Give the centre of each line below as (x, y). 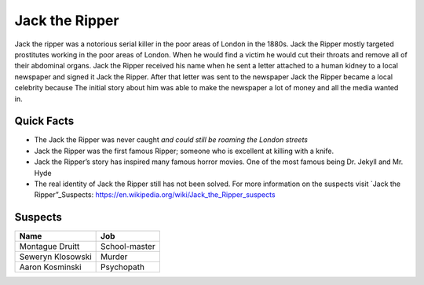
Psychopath (123, 267)
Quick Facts (44, 121)
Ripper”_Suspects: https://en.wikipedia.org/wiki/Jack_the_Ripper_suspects (155, 195)
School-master (128, 247)
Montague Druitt (49, 247)
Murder (114, 257)
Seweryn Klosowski (55, 257)
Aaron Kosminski (50, 267)
